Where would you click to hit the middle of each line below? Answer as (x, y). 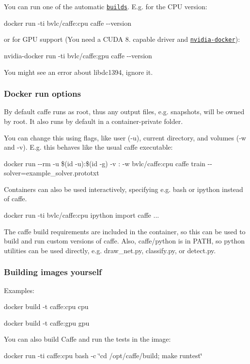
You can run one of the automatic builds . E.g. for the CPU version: (106, 6)
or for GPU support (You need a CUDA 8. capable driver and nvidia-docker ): (122, 39)
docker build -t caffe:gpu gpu (47, 322)
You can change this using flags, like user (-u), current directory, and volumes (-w (125, 137)
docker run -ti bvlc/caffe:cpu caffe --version (68, 23)
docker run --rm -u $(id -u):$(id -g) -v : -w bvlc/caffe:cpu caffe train (105, 163)
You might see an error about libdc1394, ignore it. (78, 72)
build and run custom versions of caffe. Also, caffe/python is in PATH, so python (124, 241)
